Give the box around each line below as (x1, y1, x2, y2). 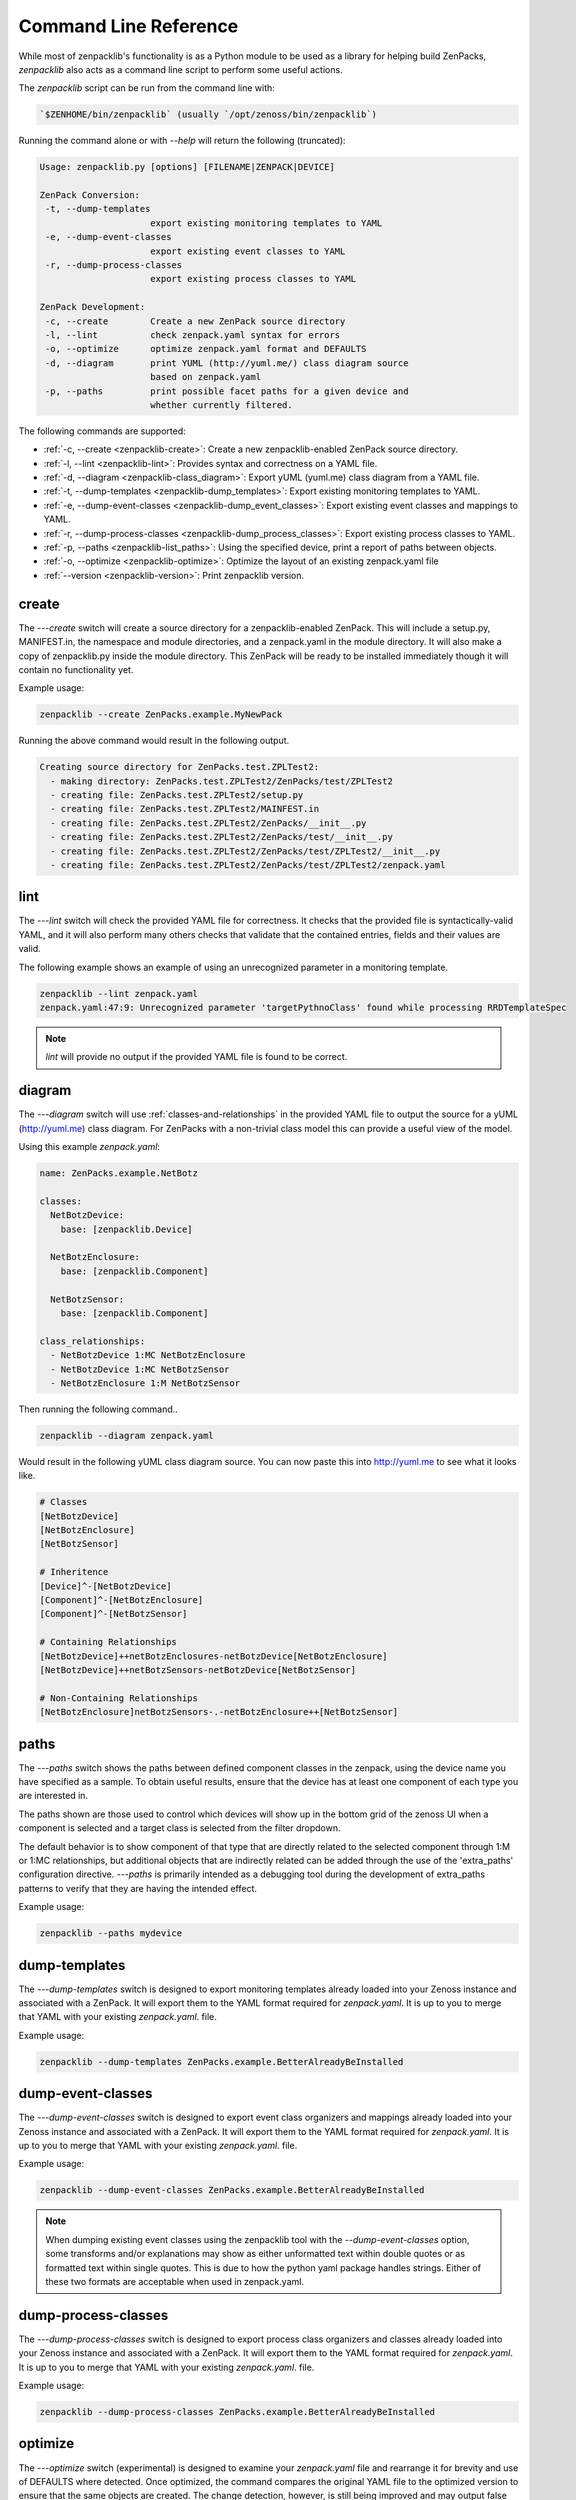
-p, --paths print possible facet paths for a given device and (45, 385, 409, 397)
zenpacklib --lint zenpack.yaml (39, 988, 199, 999)
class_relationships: (39, 1335, 146, 1347)
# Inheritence (39, 1566, 109, 1578)
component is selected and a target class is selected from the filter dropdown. (18, 1822, 341, 1834)
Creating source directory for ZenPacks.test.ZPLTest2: (39, 761, 320, 773)
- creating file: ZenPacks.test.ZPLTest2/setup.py (50, 790, 304, 801)
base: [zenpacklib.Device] (60, 1223, 194, 1235)
